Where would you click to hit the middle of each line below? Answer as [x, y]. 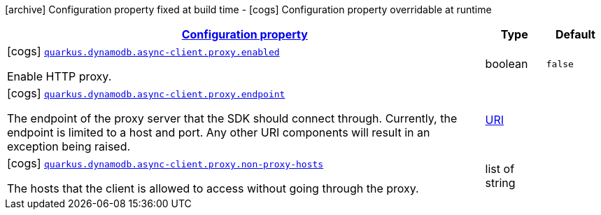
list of [500, 169]
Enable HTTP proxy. [59, 76]
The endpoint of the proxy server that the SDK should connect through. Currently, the [232, 118]
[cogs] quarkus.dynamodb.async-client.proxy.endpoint [146, 93]
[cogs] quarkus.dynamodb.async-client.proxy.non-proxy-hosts [165, 163]
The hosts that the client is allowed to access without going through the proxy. [213, 188]
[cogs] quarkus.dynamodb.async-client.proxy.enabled [143, 51]
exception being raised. [69, 146]
